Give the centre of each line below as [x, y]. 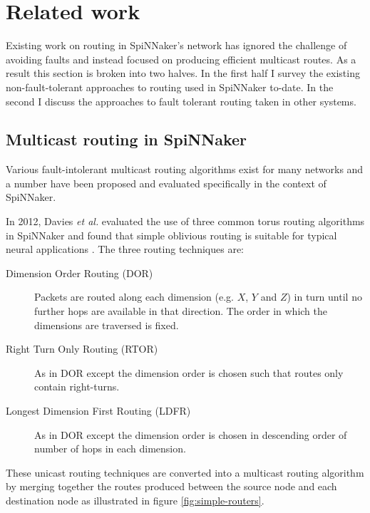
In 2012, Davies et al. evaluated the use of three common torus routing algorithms [185, 221]
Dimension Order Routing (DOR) [79, 273]
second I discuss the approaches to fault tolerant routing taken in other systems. [181, 101]
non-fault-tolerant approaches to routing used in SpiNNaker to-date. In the [170, 87]
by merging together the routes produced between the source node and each [171, 486]
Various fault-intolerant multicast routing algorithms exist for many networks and [185, 169]
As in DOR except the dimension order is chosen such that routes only [189, 372]
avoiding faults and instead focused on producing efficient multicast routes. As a [181, 59]
